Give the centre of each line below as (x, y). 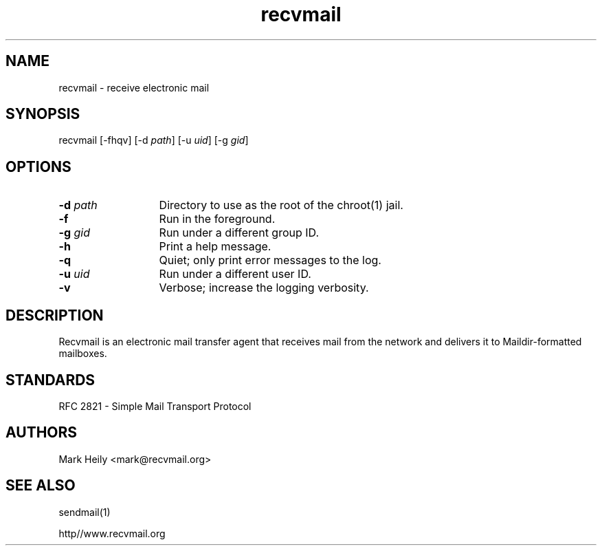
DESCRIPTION (55, 315)
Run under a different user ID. (235, 274)
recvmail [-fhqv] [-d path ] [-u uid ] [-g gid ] (154, 140)
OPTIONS (38, 166)
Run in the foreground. (217, 219)
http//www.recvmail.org (112, 533)
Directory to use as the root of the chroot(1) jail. (281, 205)
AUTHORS (42, 433)
